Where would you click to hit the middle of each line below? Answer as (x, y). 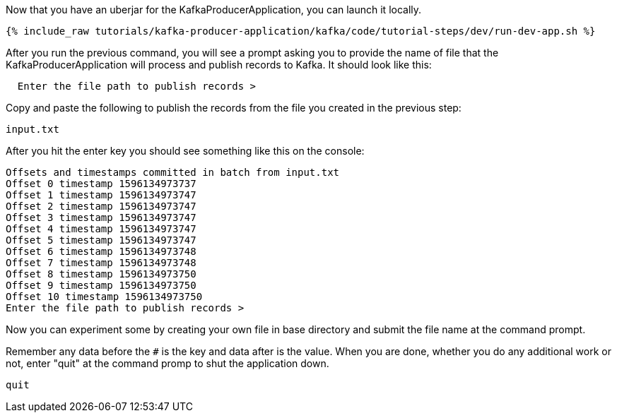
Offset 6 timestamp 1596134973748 (101, 251)
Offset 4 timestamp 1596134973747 (101, 229)
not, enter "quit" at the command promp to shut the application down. (168, 363)
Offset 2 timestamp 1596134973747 (101, 206)
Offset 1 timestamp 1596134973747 (101, 195)
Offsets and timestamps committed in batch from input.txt (173, 172)
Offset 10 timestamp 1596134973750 (104, 297)
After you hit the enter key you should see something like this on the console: (185, 151)
